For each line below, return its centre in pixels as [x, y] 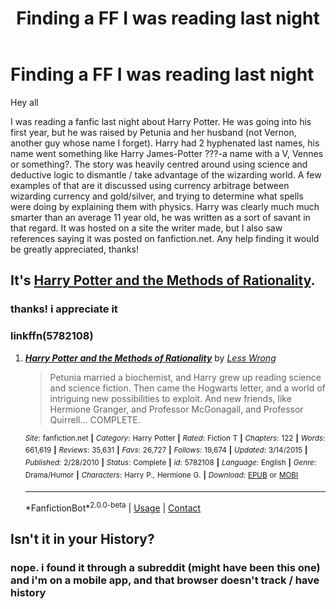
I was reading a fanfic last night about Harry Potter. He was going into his [161, 121]
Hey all [24, 102]
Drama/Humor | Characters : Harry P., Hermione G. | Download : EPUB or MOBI [161, 475]
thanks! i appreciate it [64, 309]
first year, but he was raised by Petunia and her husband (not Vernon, [153, 132]
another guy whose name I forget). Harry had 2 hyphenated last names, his [165, 143]
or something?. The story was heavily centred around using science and [159, 164]
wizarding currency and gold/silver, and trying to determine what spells [157, 196]
